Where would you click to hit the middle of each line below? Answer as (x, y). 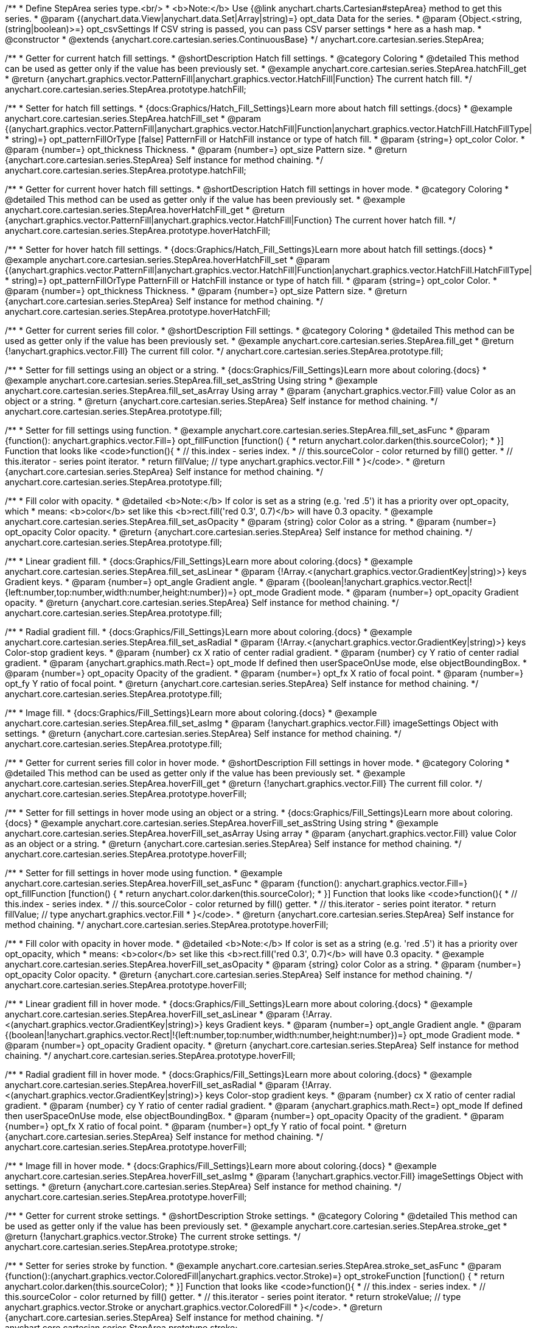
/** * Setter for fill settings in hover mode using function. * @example (144, 873)
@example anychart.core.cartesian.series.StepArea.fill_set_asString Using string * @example (191, 380)
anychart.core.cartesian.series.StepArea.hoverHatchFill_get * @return (145, 210)
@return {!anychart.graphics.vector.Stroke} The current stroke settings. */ (153, 1236)
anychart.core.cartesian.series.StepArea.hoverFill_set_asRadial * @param (152, 1085)
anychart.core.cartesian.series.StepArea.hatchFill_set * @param (133, 118)
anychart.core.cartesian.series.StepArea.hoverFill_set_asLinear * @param (152, 1014)
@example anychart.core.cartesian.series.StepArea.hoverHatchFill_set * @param (168, 260)
